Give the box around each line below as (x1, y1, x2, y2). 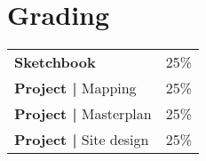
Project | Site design (14, 129, 149, 150)
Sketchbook (14, 52, 96, 73)
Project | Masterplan (14, 103, 152, 125)
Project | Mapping (14, 77, 137, 99)
